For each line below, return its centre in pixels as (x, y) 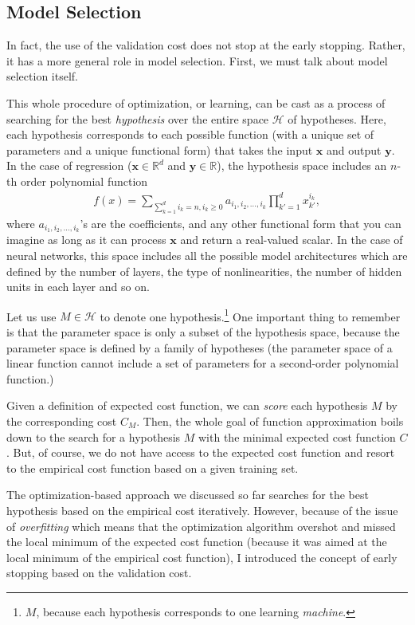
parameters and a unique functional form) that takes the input (160, 149)
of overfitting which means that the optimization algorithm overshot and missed (201, 526)
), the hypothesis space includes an (302, 165)
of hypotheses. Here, (337, 118)
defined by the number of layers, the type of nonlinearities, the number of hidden (204, 271)
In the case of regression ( (69, 165)
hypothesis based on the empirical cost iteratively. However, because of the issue (202, 510)
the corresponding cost (62, 421)
